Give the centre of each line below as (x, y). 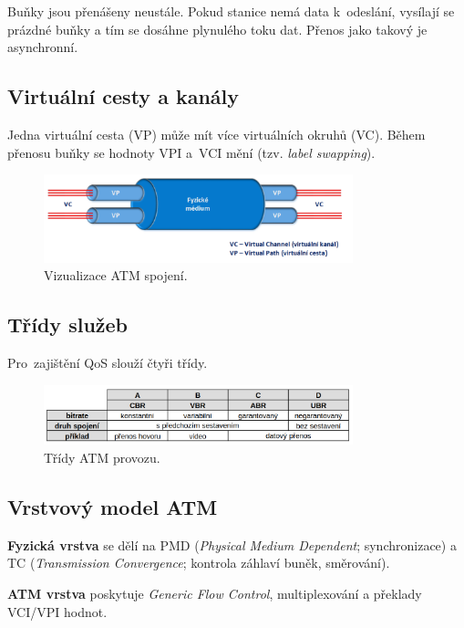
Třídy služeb (68, 324)
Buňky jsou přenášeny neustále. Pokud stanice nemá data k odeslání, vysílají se (231, 11)
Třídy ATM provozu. (102, 458)
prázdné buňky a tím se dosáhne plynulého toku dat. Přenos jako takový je (217, 29)
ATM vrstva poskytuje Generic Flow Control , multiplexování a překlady (215, 593)
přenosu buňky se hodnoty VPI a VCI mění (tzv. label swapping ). (191, 152)
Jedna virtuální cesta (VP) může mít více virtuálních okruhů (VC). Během (217, 134)
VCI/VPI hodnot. (57, 611)
